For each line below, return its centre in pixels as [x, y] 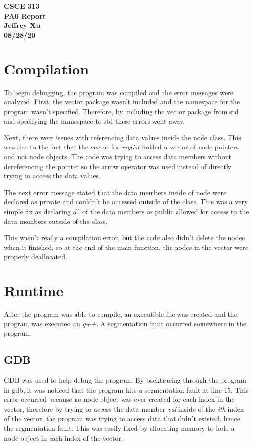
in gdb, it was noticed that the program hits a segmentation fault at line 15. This [126, 389]
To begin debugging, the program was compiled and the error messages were [119, 92]
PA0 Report [25, 15]
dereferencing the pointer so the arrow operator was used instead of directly [118, 166]
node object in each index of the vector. [63, 437]
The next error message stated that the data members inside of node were [115, 192]
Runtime [34, 290]
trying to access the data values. [52, 176]
